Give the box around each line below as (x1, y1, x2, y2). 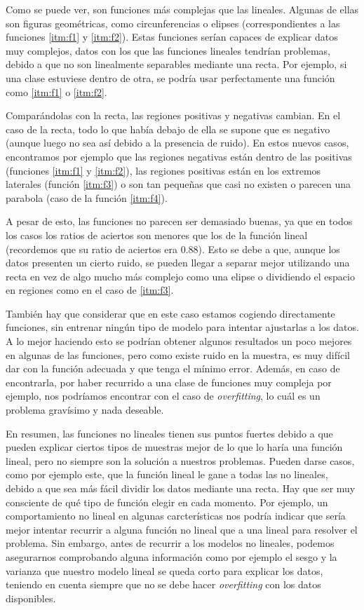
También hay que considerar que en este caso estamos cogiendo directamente (6, 306, 335, 320)
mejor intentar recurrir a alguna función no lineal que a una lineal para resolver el (6, 522, 358, 536)
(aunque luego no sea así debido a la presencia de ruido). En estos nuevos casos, (6, 135, 349, 150)
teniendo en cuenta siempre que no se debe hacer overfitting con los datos (6, 577, 321, 592)
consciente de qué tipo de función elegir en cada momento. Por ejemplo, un (6, 494, 328, 509)
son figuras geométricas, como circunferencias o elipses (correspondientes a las (6, 15, 340, 30)
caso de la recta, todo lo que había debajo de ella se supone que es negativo (6, 121, 330, 136)
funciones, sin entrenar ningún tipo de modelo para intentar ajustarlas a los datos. (6, 320, 359, 334)
